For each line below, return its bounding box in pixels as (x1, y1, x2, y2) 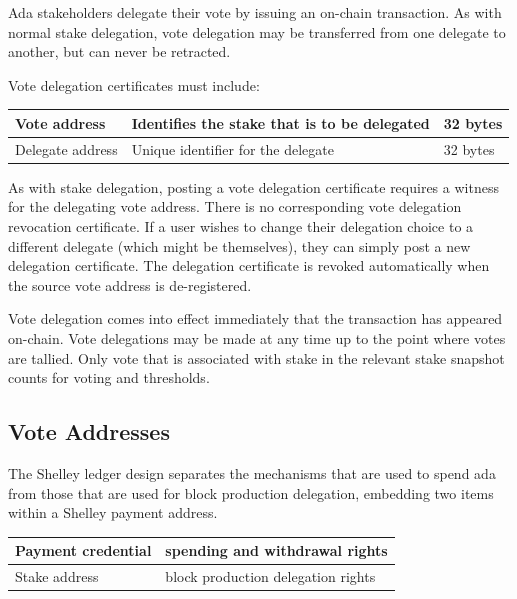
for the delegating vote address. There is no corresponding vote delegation (8, 196, 462, 217)
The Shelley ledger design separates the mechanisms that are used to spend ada (8, 462, 496, 483)
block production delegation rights (165, 566, 376, 587)
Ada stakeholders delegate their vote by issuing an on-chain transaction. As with (8, 2, 502, 22)
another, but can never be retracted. (8, 41, 231, 62)
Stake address (15, 566, 99, 587)
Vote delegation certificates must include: (8, 74, 260, 95)
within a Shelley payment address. (8, 502, 218, 523)
